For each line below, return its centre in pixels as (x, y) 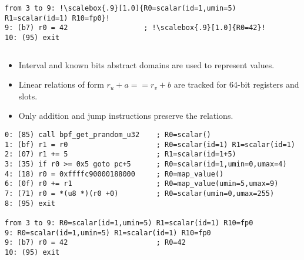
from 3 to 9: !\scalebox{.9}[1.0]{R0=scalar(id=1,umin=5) (121, 8)
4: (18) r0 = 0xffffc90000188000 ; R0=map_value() (114, 174)
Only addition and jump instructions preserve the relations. (126, 116)
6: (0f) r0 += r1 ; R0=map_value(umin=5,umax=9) (142, 184)
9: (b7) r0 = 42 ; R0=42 (95, 243)
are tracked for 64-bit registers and (236, 84)
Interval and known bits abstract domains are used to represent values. (146, 64)
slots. (28, 96)
